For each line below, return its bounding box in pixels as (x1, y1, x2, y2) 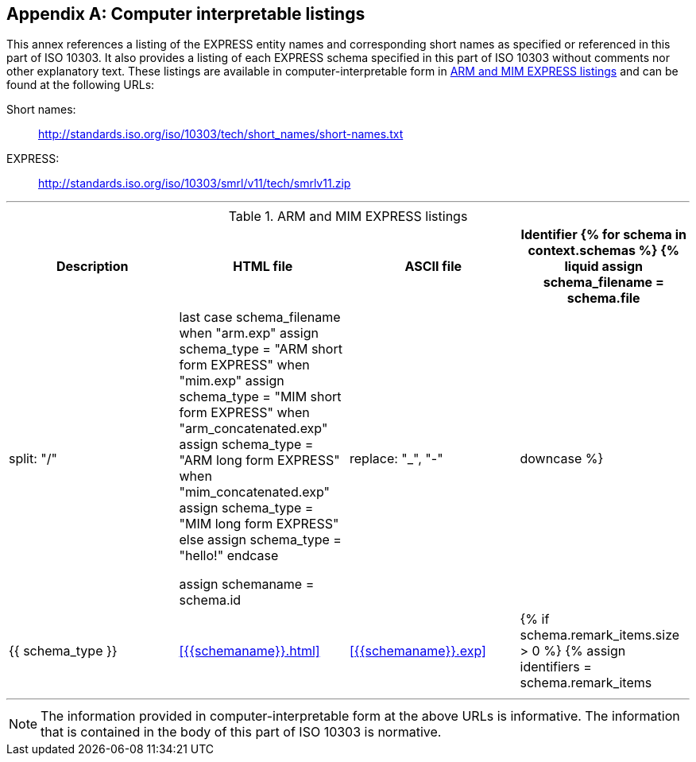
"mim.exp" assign (179, 373, 284, 389)
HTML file (233, 258, 293, 275)
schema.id (179, 592, 242, 609)
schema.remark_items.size (520, 627, 680, 644)
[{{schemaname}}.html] (179, 643, 320, 659)
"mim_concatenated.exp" (179, 484, 330, 501)
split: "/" (9, 451, 58, 467)
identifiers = (520, 659, 592, 675)
